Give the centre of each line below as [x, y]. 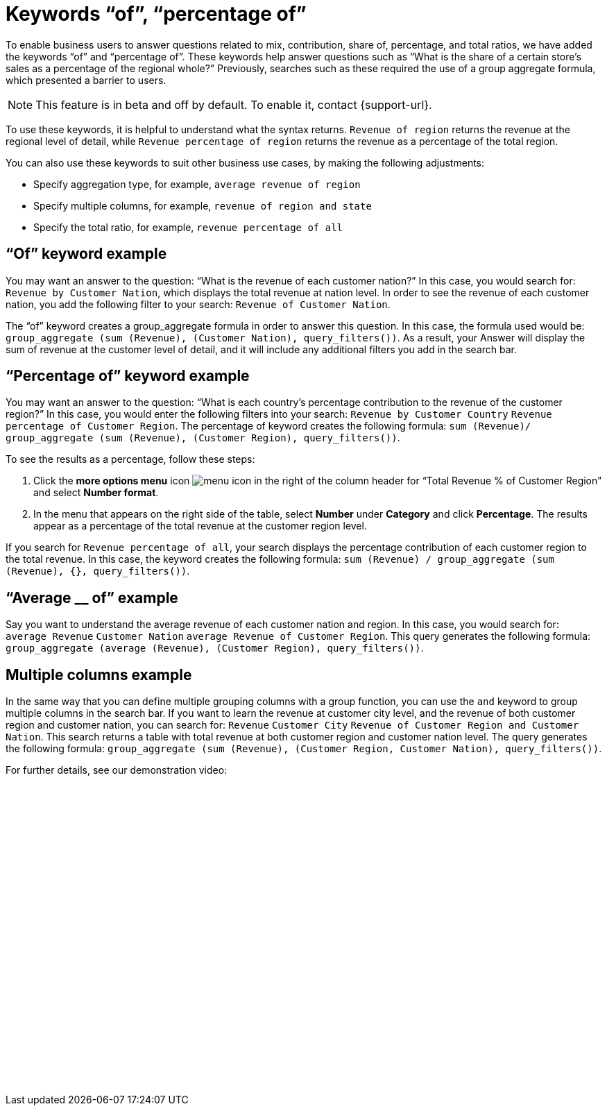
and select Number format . [96, 493]
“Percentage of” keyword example [128, 376]
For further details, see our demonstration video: [117, 770]
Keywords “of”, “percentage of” [156, 14]
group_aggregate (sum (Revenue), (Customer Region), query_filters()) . [203, 438]
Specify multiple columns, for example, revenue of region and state [203, 205]
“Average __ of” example [92, 597]
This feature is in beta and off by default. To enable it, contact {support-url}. [234, 104]
